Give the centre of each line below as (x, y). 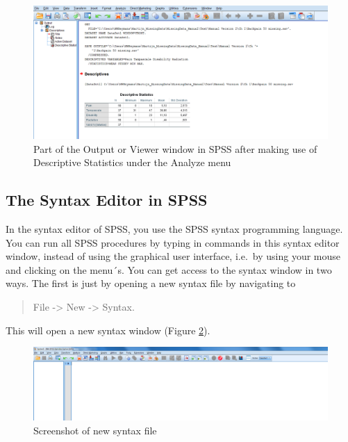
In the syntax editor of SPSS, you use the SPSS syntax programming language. (174, 229)
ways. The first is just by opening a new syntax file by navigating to (151, 283)
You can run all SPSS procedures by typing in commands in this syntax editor (173, 242)
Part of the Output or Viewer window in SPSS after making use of (175, 148)
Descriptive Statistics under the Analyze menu (132, 162)
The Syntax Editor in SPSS (107, 200)
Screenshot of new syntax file (95, 430)
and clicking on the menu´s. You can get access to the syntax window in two (169, 269)
